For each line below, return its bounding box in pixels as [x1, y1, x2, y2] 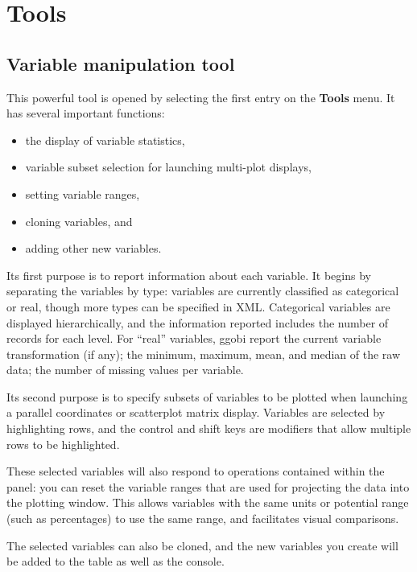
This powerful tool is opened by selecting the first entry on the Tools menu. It [6, 88, 395, 105]
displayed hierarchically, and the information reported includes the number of [6, 314, 389, 331]
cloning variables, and [25, 212, 133, 229]
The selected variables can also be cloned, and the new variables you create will [6, 537, 398, 553]
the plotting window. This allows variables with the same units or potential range [6, 494, 409, 511]
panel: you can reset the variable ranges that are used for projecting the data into [6, 478, 410, 495]
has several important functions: [6, 105, 165, 121]
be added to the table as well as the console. [6, 553, 225, 570]
